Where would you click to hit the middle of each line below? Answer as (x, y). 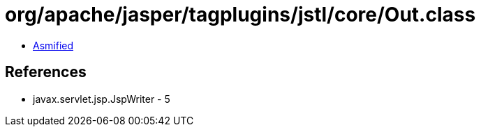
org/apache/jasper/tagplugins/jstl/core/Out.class (240, 15)
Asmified (53, 45)
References (46, 72)
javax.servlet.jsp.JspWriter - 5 (102, 99)
